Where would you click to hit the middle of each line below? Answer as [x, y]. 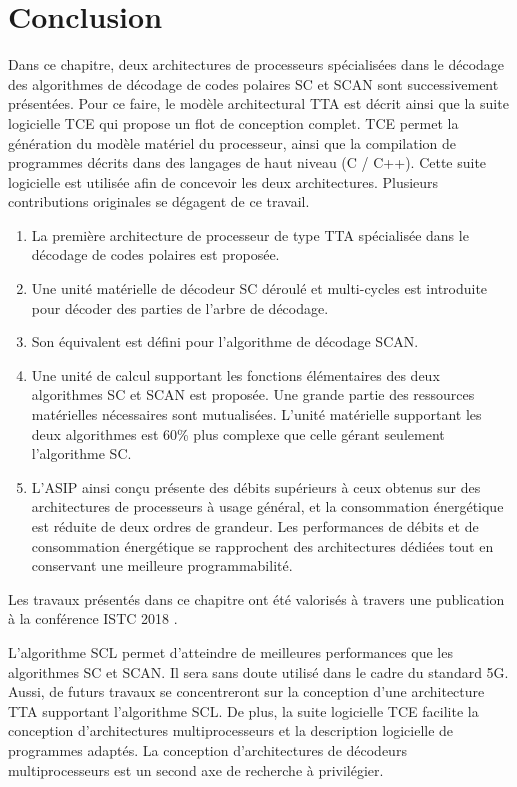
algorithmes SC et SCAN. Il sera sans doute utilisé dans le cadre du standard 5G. [258, 671]
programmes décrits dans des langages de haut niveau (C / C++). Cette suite [247, 162]
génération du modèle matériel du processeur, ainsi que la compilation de [232, 142]
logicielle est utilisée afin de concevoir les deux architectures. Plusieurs [223, 181]
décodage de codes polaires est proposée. [155, 254]
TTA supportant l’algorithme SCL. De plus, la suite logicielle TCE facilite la [243, 710]
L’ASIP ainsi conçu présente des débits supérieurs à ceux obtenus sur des [256, 486]
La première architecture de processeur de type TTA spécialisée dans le [250, 234]
